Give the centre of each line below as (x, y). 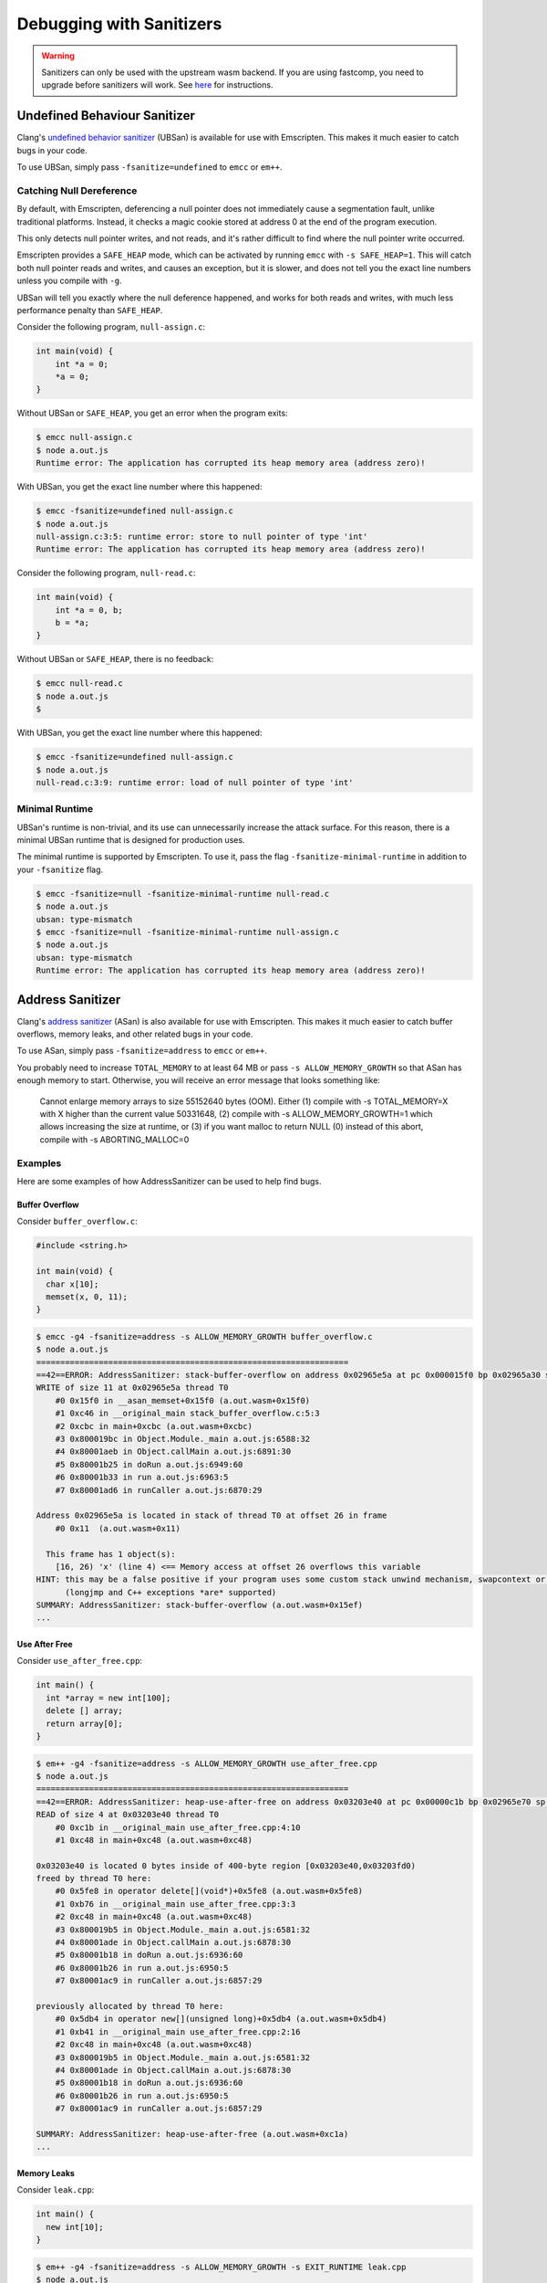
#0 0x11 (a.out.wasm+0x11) (118, 1528)
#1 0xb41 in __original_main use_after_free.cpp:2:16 (178, 2031)
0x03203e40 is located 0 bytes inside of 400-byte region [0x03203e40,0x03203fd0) (226, 1866)
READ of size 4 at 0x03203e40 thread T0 (127, 1815)
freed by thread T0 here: (94, 1878)
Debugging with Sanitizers (119, 24)
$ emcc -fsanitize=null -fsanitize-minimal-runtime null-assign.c (187, 932)
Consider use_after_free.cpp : (80, 1661)
